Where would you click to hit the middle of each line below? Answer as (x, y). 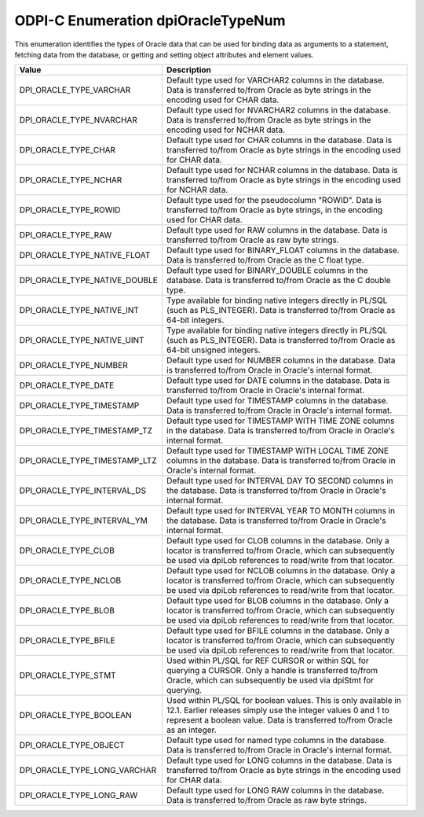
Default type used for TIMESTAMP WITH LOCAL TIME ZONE (277, 451)
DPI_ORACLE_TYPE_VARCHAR (75, 90)
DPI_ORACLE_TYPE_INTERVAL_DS (83, 491)
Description (188, 70)
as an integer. (191, 730)
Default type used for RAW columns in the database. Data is (277, 230)
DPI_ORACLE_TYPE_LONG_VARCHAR (88, 771)
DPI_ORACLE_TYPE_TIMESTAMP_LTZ (88, 461)
